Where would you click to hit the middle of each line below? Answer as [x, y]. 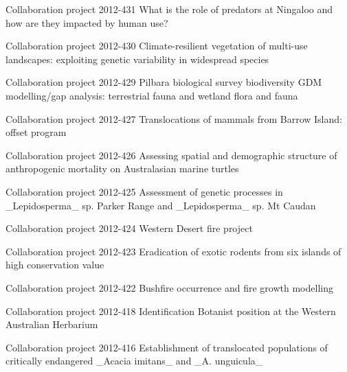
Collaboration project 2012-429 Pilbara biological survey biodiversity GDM [164, 82]
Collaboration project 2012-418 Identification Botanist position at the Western [171, 311]
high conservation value [55, 265]
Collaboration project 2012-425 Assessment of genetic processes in [144, 191]
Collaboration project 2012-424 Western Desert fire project [129, 228]
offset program [36, 132]
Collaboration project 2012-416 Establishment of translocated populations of [167, 347]
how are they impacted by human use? [87, 22]
